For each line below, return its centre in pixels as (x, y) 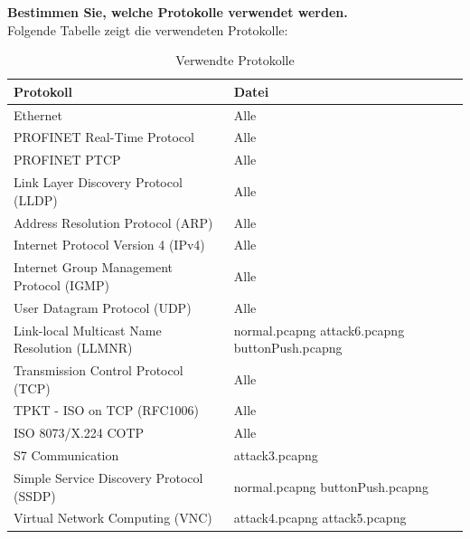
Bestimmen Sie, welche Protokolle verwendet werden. (178, 12)
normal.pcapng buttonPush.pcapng (331, 486)
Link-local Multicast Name (88, 330)
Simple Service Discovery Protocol (108, 477)
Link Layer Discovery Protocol (98, 182)
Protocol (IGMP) (61, 284)
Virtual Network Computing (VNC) (113, 518)
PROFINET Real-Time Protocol (104, 137)
